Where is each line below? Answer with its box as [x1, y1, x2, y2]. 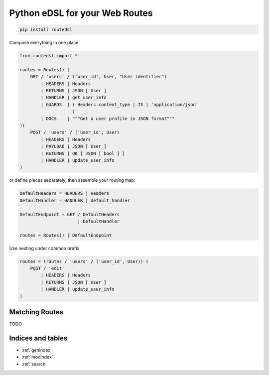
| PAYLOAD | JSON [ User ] [40, 143, 107, 149]
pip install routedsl [19, 27, 73, 32]
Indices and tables [9, 334, 68, 342]
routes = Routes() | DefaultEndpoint [19, 232, 112, 238]
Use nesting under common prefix [9, 245, 80, 251]
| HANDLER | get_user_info [40, 95, 107, 101]
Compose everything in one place [9, 40, 79, 46]
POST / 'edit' [30, 265, 65, 271]
